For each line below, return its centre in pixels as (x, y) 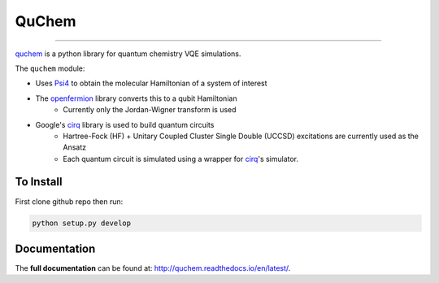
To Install (39, 182)
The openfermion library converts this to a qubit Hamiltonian (136, 98)
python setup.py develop (82, 223)
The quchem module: (50, 68)
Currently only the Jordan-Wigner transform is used (150, 110)
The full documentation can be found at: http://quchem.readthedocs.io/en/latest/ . (153, 268)
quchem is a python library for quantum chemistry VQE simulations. (128, 54)
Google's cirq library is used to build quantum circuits (125, 124)
